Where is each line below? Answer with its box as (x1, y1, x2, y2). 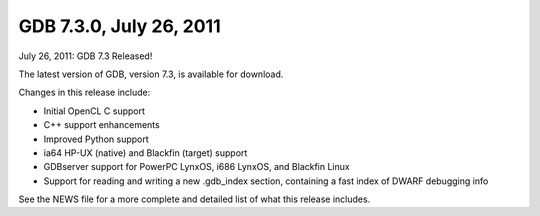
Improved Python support (43, 133, 149, 145)
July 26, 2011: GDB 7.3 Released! (18, 50, 153, 62)
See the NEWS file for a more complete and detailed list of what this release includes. (18, 193, 371, 205)
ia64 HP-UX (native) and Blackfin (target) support (43, 146, 248, 159)
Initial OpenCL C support (43, 105, 145, 117)
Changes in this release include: (18, 86, 151, 99)
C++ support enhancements (43, 119, 160, 131)
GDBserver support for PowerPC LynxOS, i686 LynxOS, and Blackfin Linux (43, 161, 350, 173)
